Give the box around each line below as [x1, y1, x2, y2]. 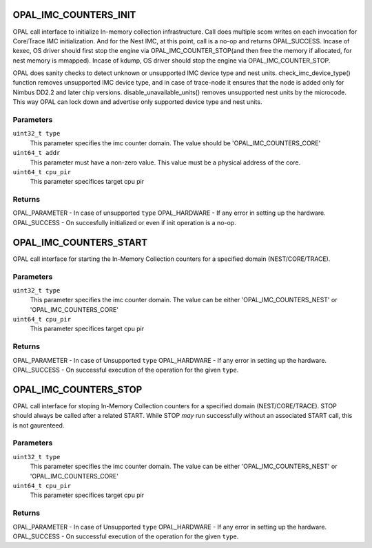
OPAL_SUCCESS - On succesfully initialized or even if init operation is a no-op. [12, 218, 237, 226]
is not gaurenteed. [12, 421, 65, 430]
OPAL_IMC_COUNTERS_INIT [12, 9, 136, 21]
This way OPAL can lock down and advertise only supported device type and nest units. [12, 98, 262, 106]
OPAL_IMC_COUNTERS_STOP [12, 383, 143, 395]
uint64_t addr [12, 149, 61, 157]
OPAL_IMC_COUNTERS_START [12, 236, 148, 248]
